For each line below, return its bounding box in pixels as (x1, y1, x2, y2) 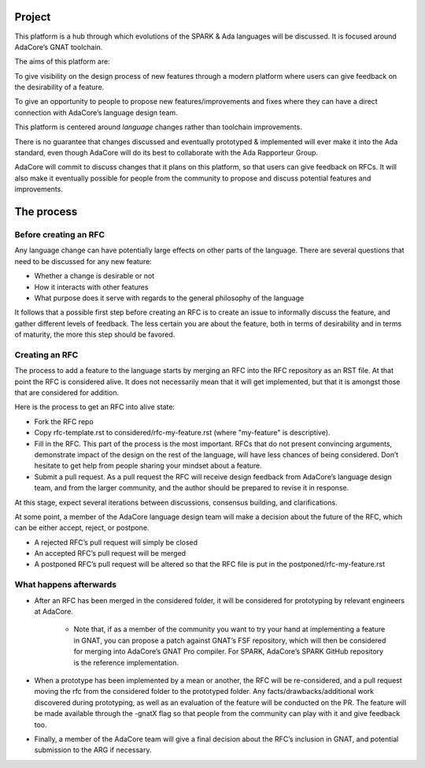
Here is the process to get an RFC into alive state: (14, 402, 176, 412)
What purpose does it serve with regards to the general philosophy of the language (34, 293, 305, 303)
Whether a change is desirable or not (34, 271, 155, 281)
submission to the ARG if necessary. (34, 745, 152, 755)
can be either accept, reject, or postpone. (14, 523, 150, 532)
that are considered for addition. (14, 388, 120, 397)
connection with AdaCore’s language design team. (14, 107, 178, 117)
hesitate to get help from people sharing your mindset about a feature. (34, 461, 263, 471)
